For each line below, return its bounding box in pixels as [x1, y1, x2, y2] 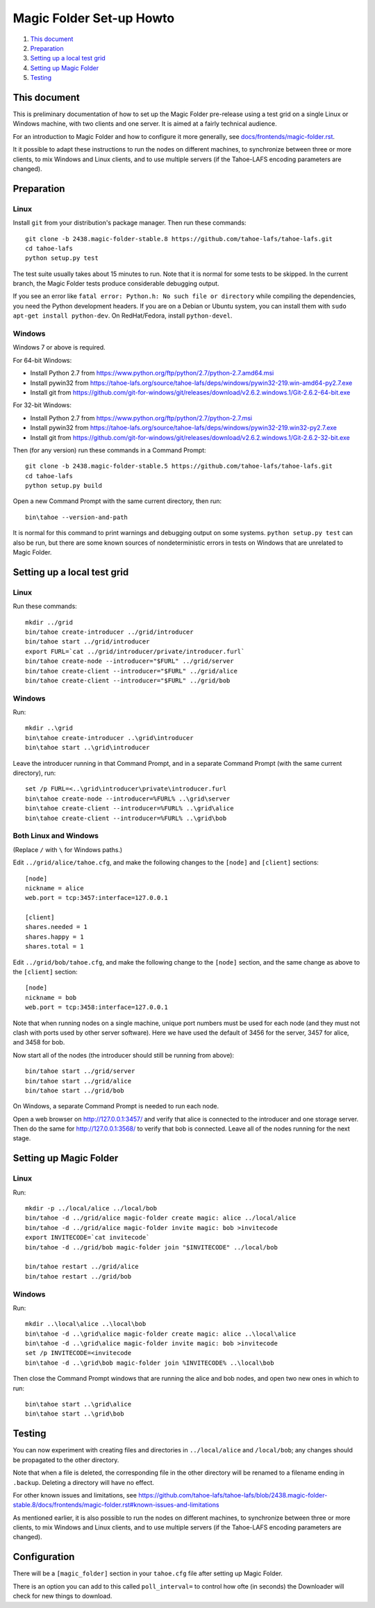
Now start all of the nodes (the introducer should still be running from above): [12, 1051, 235, 1059]
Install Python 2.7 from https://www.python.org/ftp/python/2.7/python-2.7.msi [30, 413, 253, 422]
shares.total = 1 [25, 942, 84, 951]
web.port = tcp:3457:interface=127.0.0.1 [25, 894, 168, 902]
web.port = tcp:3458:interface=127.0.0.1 [25, 1003, 168, 1011]
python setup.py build [25, 482, 103, 490]
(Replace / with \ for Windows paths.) [12, 845, 123, 854]
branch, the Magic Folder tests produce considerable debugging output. [12, 279, 219, 288]
